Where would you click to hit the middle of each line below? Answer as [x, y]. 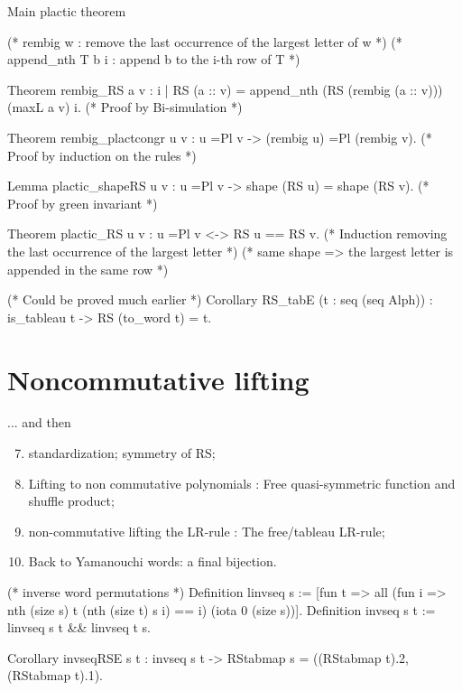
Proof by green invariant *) [83, 203]
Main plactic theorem [67, 11]
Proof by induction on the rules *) [102, 155]
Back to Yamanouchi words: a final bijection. [152, 561]
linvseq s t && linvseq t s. [79, 627]
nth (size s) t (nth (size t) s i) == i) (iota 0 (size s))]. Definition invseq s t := [222, 609]
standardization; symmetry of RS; [122, 453]
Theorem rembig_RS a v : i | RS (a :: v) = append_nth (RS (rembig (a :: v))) [225, 89]
